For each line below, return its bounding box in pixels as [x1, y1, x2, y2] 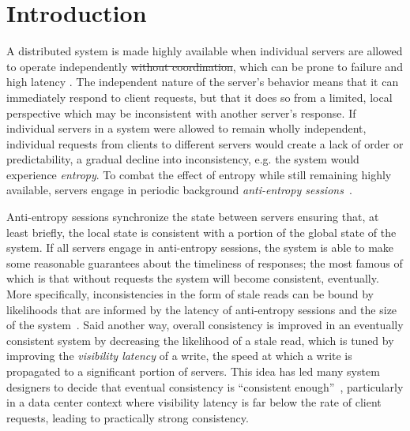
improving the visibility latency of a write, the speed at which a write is [6, 347, 352, 364]
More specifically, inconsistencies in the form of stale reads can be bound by [6, 286, 374, 302]
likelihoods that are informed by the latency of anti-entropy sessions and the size [6, 301, 397, 317]
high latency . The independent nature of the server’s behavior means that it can [6, 73, 399, 90]
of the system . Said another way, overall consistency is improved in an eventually [6, 317, 404, 333]
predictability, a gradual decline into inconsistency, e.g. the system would [6, 151, 359, 167]
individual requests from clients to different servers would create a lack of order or [6, 135, 404, 152]
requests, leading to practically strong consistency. [6, 409, 249, 425]
